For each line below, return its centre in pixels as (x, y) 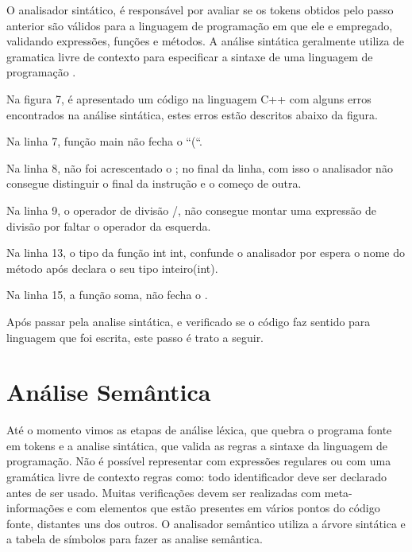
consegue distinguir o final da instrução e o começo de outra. (154, 183)
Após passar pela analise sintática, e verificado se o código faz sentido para (189, 321)
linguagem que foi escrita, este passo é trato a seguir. (135, 337)
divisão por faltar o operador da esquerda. (109, 225)
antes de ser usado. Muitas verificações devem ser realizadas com (164, 492)
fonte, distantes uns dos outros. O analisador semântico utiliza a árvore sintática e (206, 523)
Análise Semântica (109, 392)
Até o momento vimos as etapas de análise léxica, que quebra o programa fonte (199, 430)
